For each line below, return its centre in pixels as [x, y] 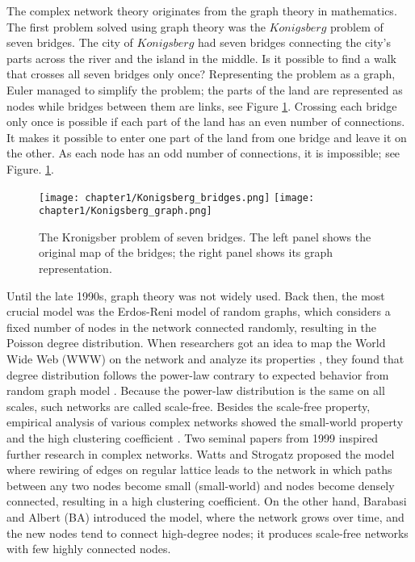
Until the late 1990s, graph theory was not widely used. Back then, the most [196, 295]
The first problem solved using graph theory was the [136, 26]
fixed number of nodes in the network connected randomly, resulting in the [192, 327]
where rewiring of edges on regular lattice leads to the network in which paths [199, 470]
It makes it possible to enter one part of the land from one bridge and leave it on [207, 137]
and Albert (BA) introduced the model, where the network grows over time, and [205, 516]
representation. [75, 268]
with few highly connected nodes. [89, 549]
